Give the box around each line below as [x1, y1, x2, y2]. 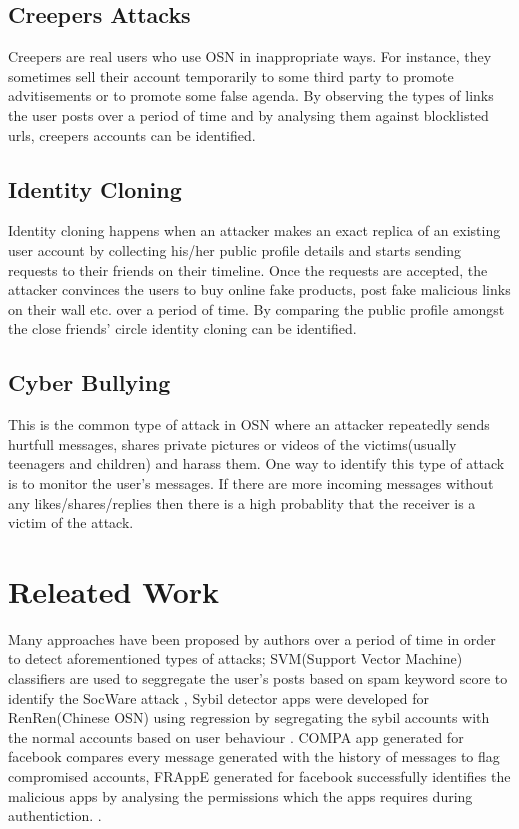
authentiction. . [8, 805, 102, 826]
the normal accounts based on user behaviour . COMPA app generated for [8, 726, 464, 747]
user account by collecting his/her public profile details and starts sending [8, 239, 461, 260]
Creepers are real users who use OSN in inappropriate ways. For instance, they [8, 46, 492, 67]
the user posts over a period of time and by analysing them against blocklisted [8, 104, 489, 125]
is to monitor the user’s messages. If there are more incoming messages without [8, 472, 494, 493]
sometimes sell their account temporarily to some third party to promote [8, 65, 454, 86]
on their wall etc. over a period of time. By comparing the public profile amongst [8, 298, 505, 319]
